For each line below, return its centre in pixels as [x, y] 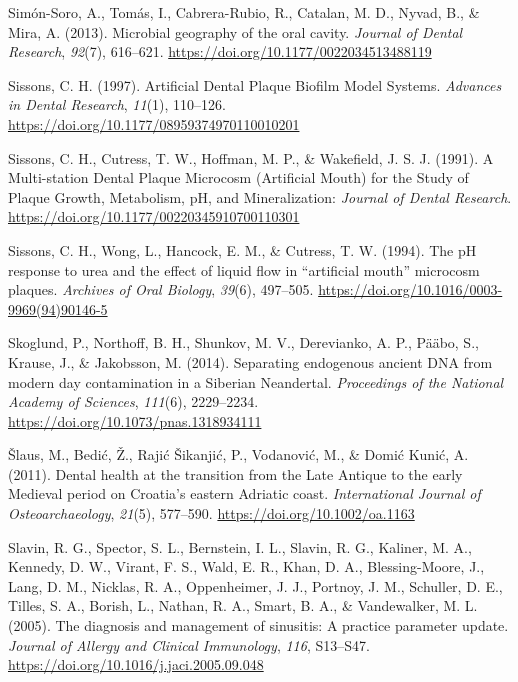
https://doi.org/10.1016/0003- [410, 289]
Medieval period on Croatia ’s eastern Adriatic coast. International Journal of [244, 493]
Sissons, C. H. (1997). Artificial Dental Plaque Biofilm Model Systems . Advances [255, 84]
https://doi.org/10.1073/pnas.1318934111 [135, 420]
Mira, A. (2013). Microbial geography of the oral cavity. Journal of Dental [235, 31]
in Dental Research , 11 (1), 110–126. [117, 104]
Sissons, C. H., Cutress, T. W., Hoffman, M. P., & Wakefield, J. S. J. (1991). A [251, 157]
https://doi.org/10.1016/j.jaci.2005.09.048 [136, 664]
